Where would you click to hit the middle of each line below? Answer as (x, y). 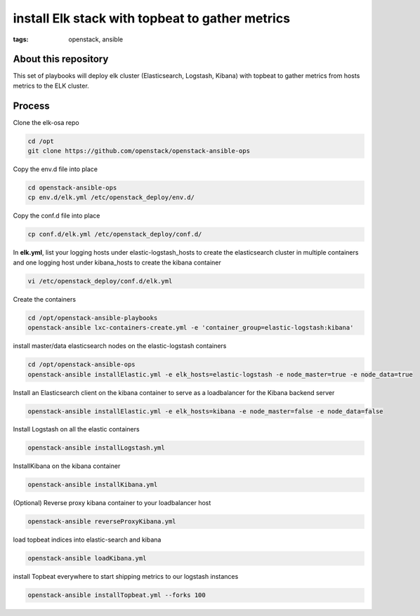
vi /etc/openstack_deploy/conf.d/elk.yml (100, 281)
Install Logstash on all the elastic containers (76, 429)
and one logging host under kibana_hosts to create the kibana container (117, 262)
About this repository (61, 59)
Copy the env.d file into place (55, 169)
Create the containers (45, 299)
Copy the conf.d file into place (57, 216)
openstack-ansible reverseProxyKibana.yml (102, 522)
